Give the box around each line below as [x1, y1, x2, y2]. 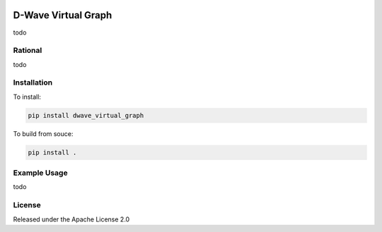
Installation [13, 78, 53, 87]
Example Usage [13, 168, 68, 178]
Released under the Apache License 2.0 [13, 215, 130, 224]
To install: [13, 92, 42, 101]
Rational [13, 46, 42, 56]
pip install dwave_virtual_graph [28, 111, 144, 119]
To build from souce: [13, 129, 74, 138]
